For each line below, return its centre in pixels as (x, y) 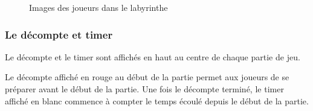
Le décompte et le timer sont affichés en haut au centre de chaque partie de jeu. (153, 56)
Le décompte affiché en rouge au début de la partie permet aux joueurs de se (147, 77)
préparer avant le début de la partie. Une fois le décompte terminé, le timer (144, 89)
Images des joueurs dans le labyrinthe (98, 7)
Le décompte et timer (59, 34)
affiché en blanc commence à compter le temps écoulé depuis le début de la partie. (157, 100)
